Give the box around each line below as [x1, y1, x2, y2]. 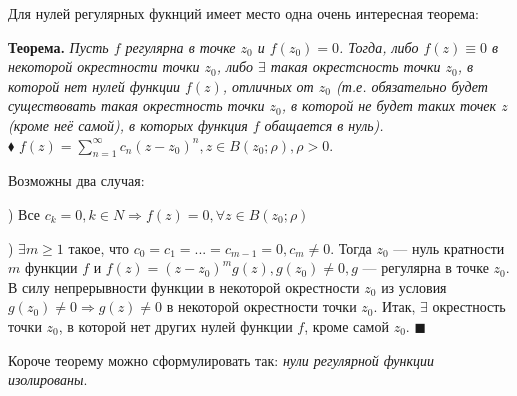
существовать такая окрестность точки [8, 95, 265, 116]
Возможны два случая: [8, 170, 145, 191]
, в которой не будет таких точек [281, 95, 497, 116]
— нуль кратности [393, 237, 505, 258]
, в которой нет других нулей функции [58, 315, 293, 336]
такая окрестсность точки [270, 56, 441, 77]
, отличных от [222, 75, 314, 96]
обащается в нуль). [264, 114, 384, 135]
